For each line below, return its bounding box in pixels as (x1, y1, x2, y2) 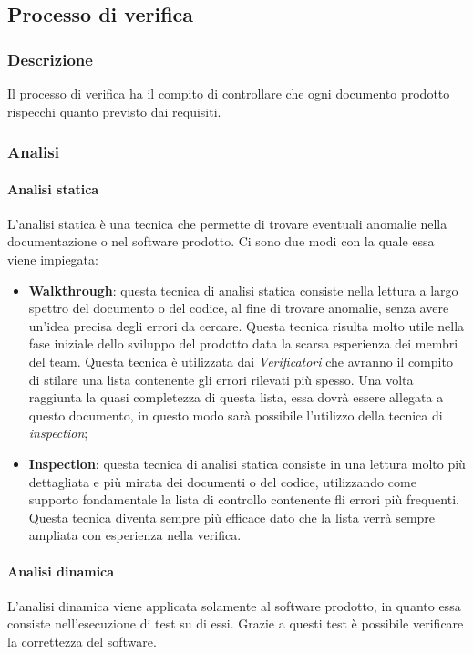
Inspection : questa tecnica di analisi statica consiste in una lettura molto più (28, 453, 466, 472)
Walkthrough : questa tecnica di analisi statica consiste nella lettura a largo (28, 280, 458, 299)
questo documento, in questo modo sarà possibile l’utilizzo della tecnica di (28, 405, 443, 424)
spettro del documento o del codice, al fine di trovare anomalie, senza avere (28, 298, 449, 317)
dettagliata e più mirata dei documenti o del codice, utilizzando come (28, 472, 416, 491)
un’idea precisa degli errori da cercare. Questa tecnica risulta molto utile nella (28, 316, 465, 335)
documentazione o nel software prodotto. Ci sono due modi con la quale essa (7, 232, 435, 251)
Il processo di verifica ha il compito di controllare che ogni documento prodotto (7, 84, 450, 102)
